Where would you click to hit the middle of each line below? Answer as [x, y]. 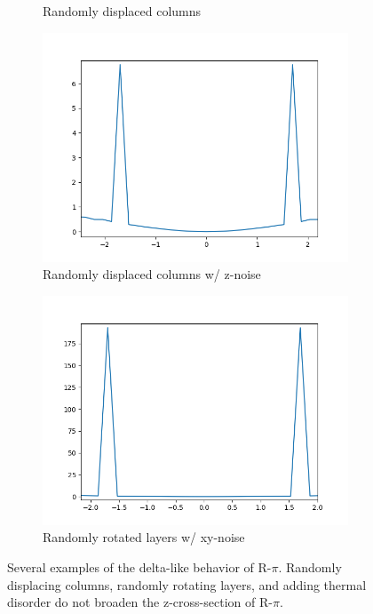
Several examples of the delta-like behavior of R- [139, 566]
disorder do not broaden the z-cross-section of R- [140, 602]
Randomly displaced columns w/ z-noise [152, 274]
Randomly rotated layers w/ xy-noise [144, 537]
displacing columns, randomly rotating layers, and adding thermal [187, 584]
